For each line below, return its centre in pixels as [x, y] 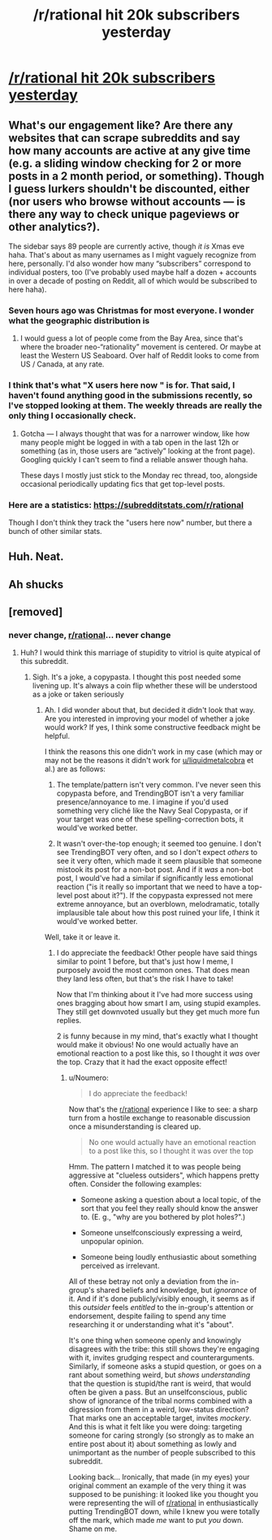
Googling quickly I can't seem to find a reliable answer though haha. [134, 459]
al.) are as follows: [75, 769]
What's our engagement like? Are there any [121, 125]
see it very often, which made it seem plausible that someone [159, 861]
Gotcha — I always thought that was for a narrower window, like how [135, 433]
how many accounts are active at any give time [130, 151]
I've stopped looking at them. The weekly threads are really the [135, 406]
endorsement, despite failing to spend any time [147, 1316]
